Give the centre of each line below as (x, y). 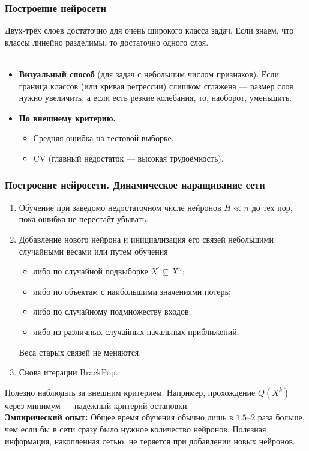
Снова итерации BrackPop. (68, 372)
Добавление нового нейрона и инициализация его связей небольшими (146, 239)
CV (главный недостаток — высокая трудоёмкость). (128, 158)
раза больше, (281, 417)
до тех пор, (272, 207)
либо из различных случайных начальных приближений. (136, 331)
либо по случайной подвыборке (91, 271)
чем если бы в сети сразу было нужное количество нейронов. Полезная (136, 428)
